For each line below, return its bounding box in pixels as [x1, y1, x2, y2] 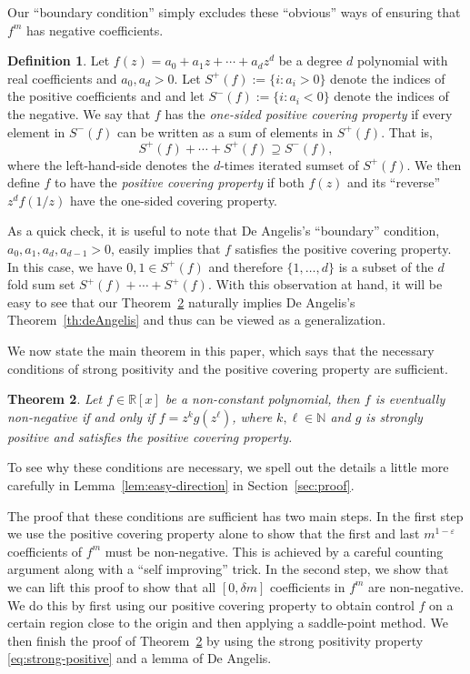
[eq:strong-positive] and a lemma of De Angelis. [7, 649, 272, 668]
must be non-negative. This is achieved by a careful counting [105, 541, 444, 560]
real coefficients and [7, 68, 117, 87]
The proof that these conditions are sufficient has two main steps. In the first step [7, 506, 464, 525]
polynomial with [356, 51, 448, 70]
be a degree [278, 51, 343, 70]
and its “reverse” [347, 173, 441, 192]
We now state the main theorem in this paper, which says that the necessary [7, 341, 435, 359]
